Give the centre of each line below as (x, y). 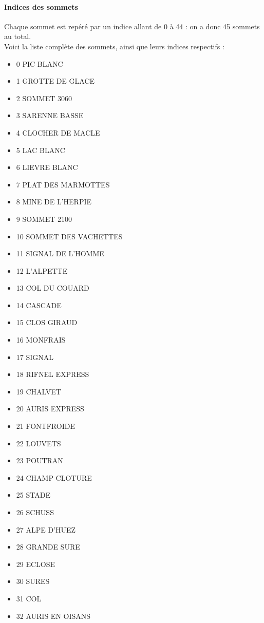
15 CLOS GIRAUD (47, 322)
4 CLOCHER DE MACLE (58, 132)
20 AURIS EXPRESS (50, 409)
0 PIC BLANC (40, 63)
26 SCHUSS (35, 512)
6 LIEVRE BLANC (47, 167)
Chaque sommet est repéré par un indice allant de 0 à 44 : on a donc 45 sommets (132, 26)
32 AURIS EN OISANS (53, 616)
